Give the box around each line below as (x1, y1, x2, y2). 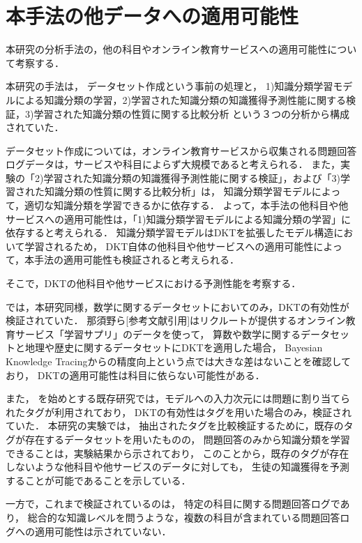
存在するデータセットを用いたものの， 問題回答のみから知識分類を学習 (24, 431, 350, 446)
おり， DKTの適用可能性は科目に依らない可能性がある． (6, 367, 265, 382)
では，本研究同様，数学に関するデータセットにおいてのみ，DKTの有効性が (6, 299, 349, 314)
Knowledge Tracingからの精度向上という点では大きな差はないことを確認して (6, 354, 352, 368)
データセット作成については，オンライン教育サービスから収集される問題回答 (6, 143, 357, 158)
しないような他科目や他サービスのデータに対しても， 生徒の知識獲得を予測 (6, 459, 349, 474)
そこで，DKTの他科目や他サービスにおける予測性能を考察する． (6, 276, 301, 291)
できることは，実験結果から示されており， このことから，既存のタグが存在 (6, 445, 349, 460)
